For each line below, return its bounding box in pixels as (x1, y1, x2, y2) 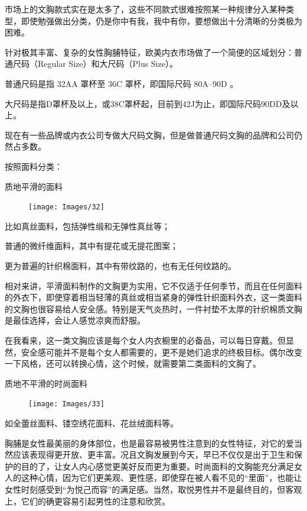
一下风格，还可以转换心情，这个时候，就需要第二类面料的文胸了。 (5, 357, 261, 370)
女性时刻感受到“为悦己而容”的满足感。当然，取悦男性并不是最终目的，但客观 (5, 483, 302, 495)
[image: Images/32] (28, 203, 104, 212)
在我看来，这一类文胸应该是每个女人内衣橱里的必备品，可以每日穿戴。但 (5, 334, 286, 346)
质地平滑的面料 (5, 180, 63, 192)
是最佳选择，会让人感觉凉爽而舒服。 (5, 314, 145, 326)
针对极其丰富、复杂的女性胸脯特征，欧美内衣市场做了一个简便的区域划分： (5, 46, 294, 58)
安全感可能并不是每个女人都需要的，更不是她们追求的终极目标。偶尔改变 (21, 345, 302, 358)
